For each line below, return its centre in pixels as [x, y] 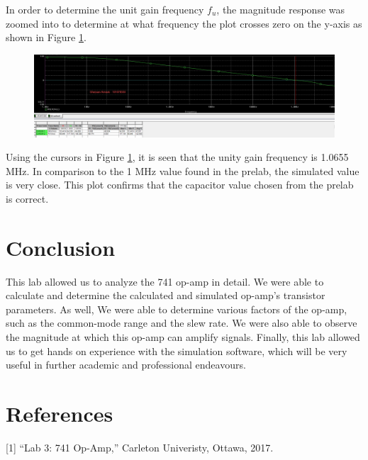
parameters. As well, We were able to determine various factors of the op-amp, [177, 309]
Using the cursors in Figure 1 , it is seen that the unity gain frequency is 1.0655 [177, 157]
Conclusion [61, 247]
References [60, 413]
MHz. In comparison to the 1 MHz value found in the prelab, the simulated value [183, 170]
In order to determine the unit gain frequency [105, 9]
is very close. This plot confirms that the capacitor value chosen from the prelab [180, 185]
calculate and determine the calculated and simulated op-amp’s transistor [166, 295]
